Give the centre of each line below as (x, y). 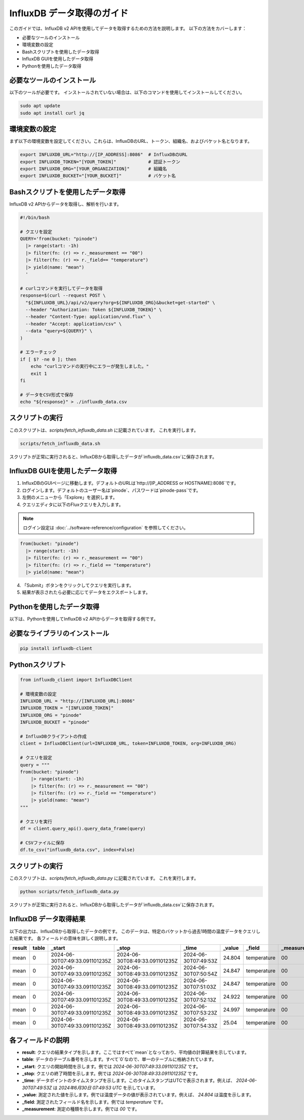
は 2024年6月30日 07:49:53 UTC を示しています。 (105, 1088)
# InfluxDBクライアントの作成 (53, 736)
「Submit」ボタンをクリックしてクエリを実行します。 (78, 585)
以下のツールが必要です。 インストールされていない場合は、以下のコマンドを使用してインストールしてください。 (127, 92)
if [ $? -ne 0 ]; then (48, 359)
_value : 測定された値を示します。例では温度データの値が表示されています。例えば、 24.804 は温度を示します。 (138, 1095)
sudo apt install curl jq (52, 113)
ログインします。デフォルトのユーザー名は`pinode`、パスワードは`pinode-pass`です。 (111, 490)
